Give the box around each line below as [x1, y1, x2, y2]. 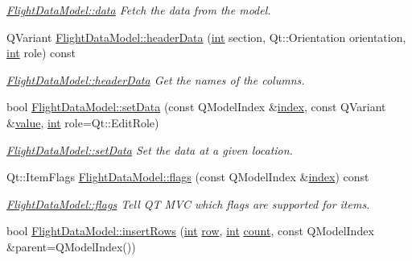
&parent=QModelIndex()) [6, 238, 136, 255]
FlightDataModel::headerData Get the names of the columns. [6, 71, 305, 88]
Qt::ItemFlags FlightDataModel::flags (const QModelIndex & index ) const [6, 168, 369, 185]
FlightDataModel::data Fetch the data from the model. [6, 2, 271, 18]
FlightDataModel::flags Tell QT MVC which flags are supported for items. [6, 195, 370, 212]
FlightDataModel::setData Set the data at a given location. [6, 141, 293, 158]
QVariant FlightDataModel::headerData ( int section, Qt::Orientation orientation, [6, 28, 406, 45]
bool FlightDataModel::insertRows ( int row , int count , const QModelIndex [6, 222, 374, 239]
